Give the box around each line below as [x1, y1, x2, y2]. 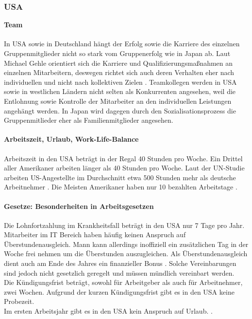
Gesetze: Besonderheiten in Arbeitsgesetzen [4, 201, 154, 211]
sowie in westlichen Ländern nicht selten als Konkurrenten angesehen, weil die [4, 86, 236, 96]
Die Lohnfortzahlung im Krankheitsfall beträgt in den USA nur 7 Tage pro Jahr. [4, 220, 245, 230]
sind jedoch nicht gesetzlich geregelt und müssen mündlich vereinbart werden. [4, 267, 235, 278]
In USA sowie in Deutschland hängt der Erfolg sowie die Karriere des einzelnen [4, 38, 240, 49]
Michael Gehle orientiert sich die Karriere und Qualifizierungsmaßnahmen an [4, 57, 233, 68]
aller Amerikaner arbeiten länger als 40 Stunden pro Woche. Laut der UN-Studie [4, 163, 245, 173]
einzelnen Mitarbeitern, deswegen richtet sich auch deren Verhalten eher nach [4, 67, 235, 77]
